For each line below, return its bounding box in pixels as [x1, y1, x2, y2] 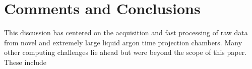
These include [4, 56, 47, 67]
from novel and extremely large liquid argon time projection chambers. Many [4, 37, 242, 47]
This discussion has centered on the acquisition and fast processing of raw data [4, 27, 248, 38]
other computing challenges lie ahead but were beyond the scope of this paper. [4, 47, 247, 57]
